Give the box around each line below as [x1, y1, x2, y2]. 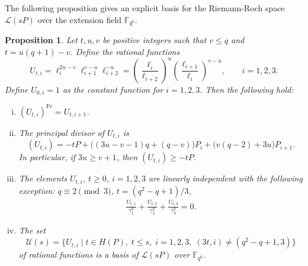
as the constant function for [62, 83, 163, 95]
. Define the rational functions [70, 45, 180, 57]
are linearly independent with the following [149, 172, 303, 184]
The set [18, 224, 46, 236]
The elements [18, 172, 68, 184]
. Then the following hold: [200, 83, 294, 95]
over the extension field [37, 13, 122, 25]
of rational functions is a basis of [18, 248, 139, 261]
